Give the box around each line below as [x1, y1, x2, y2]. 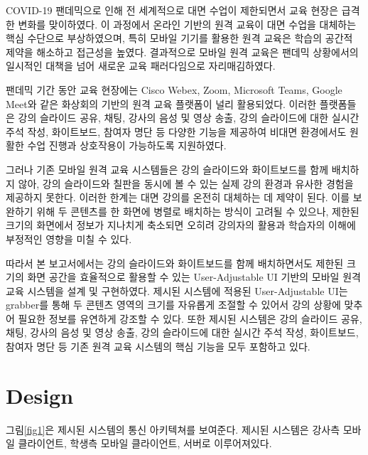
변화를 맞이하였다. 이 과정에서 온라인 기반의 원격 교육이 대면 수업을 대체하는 [18, 16, 357, 31]
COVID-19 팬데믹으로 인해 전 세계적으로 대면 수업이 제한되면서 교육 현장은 [6, 3, 339, 17]
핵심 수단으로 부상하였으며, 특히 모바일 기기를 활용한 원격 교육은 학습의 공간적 [6, 31, 353, 45]
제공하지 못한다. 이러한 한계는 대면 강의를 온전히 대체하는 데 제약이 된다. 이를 [6, 190, 350, 205]
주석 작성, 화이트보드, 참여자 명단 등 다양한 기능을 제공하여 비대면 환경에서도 [6, 124, 347, 139]
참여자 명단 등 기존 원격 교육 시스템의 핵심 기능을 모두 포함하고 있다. [6, 339, 310, 354]
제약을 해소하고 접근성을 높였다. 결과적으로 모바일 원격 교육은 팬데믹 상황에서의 [6, 44, 359, 59]
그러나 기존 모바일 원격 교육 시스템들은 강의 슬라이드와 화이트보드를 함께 [6, 161, 329, 176]
